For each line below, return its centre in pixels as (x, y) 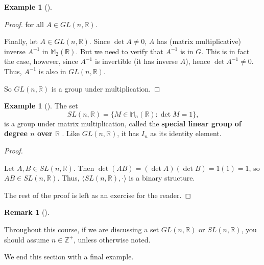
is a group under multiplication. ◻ (106, 88)
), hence (198, 61)
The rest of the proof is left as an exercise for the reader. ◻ (98, 195)
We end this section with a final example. (69, 257)
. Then (84, 168)
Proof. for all (24, 24)
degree (16, 133)
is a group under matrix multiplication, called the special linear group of (123, 123)
